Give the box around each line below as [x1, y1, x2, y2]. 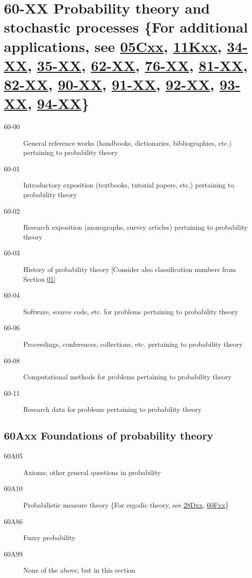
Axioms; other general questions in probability [23, 467, 161, 477]
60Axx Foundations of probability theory [4, 428, 214, 443]
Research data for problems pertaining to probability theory [23, 404, 202, 414]
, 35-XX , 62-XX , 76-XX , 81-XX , [27, 55, 248, 75]
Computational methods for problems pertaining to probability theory [23, 372, 232, 382]
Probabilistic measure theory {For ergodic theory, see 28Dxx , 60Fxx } [23, 499, 229, 510]
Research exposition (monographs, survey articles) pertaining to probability [23, 222, 248, 232]
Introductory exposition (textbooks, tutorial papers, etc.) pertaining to [23, 180, 234, 190]
